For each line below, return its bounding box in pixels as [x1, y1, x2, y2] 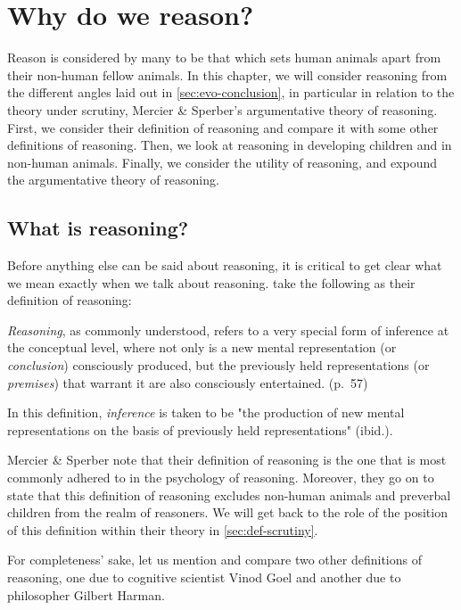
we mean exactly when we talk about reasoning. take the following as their [7, 273, 416, 292]
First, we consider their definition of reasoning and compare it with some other [7, 118, 439, 136]
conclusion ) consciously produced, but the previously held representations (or [7, 356, 430, 375]
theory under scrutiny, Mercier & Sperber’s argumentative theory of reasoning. [7, 100, 438, 119]
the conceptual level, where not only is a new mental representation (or [7, 338, 397, 357]
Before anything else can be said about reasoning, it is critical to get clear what [7, 256, 442, 275]
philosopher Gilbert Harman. [7, 585, 165, 604]
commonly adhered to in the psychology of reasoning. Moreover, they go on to [7, 468, 434, 487]
